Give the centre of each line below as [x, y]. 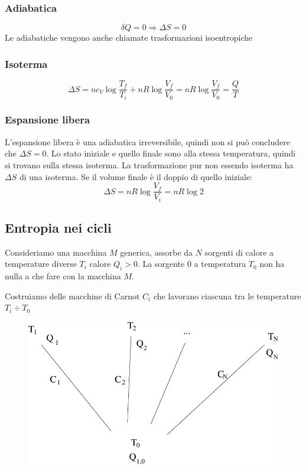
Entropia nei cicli [58, 228]
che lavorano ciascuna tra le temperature [227, 296]
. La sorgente [161, 264]
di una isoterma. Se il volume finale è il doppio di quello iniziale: [136, 176]
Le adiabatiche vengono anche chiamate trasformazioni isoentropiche [129, 37]
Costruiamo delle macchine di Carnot [72, 296]
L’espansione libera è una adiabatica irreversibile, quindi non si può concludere [147, 141]
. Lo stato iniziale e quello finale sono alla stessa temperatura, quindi [171, 153]
